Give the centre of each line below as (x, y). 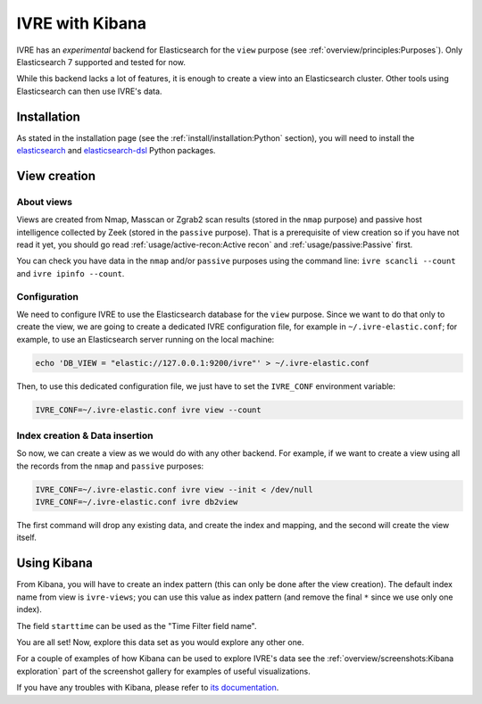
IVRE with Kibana (82, 23)
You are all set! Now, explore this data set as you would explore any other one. (160, 642)
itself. (27, 538)
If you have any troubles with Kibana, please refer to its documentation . (148, 688)
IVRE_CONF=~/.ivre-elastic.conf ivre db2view (137, 502)
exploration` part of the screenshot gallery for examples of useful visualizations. (164, 671)
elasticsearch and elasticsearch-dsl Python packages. (116, 151)
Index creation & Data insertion (85, 435)
